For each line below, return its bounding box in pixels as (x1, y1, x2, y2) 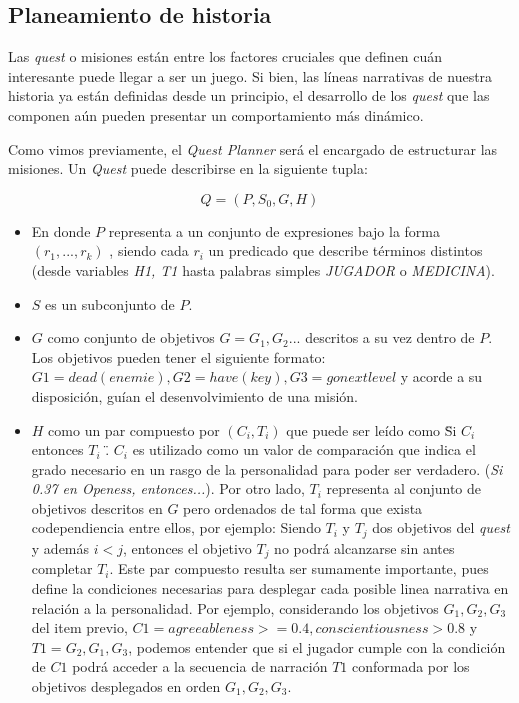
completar (31, 558, 93, 579)
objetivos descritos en (31, 497, 163, 518)
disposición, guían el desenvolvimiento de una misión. (31, 385, 359, 406)
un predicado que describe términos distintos (208, 240, 483, 261)
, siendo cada (109, 240, 189, 261)
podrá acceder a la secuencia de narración (72, 656, 328, 677)
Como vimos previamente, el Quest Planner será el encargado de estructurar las (8, 138, 498, 159)
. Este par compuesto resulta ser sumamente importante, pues (109, 558, 489, 579)
